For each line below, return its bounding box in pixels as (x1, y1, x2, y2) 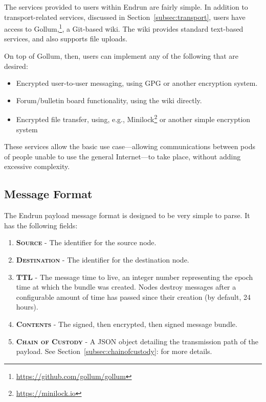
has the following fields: (4, 220, 78, 230)
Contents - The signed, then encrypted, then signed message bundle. (16, 318, 237, 329)
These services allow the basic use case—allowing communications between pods (4, 141, 255, 152)
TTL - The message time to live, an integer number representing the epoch (16, 271, 253, 282)
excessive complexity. (4, 161, 70, 172)
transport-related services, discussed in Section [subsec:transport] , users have (4, 11, 246, 22)
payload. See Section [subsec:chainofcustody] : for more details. (16, 346, 212, 357)
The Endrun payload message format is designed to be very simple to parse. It (4, 210, 250, 221)
